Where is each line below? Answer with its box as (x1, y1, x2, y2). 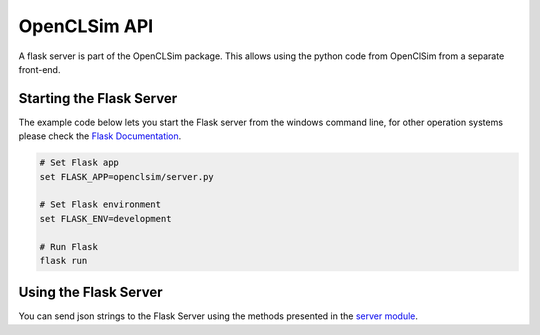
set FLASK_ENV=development (39, 213, 172, 224)
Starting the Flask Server (18, 90, 178, 107)
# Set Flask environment (39, 199, 162, 210)
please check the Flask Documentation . (18, 130, 182, 142)
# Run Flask (39, 241, 99, 252)
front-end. (18, 63, 61, 75)
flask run (39, 255, 88, 266)
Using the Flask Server (18, 284, 163, 301)
